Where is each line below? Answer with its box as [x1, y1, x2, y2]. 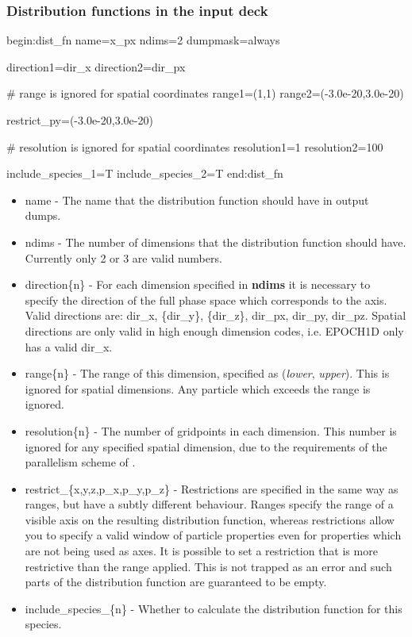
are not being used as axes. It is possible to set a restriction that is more [25, 543, 378, 559]
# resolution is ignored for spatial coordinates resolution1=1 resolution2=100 [6, 138, 383, 155]
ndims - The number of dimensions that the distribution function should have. [25, 233, 406, 250]
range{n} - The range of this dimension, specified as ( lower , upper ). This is [25, 365, 390, 382]
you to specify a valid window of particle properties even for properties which [25, 527, 402, 543]
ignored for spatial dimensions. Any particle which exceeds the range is [25, 380, 371, 397]
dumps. [25, 207, 61, 224]
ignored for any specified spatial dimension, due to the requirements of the [25, 438, 387, 455]
